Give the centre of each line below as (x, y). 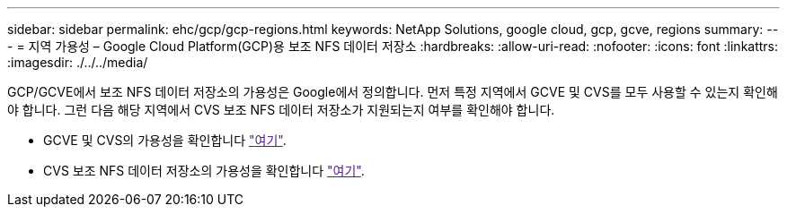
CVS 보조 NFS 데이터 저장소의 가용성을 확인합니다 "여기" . (204, 171)
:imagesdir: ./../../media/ (78, 62)
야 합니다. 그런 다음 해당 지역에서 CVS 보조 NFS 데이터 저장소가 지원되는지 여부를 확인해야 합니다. (281, 110)
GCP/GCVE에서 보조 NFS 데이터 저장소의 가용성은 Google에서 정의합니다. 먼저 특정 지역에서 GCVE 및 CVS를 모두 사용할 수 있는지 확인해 (393, 92)
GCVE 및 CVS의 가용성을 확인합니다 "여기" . (165, 140)
